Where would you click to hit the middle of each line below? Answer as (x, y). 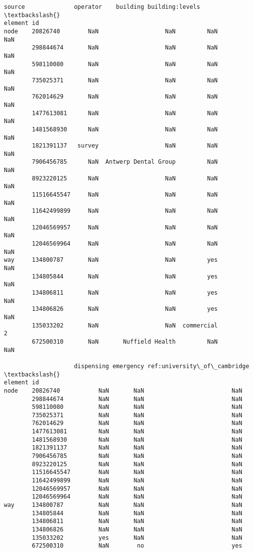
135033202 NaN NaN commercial (125, 325)
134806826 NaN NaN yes (125, 309)
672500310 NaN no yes (137, 546)
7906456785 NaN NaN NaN (137, 456)
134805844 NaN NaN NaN (137, 513)
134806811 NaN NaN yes (125, 292)
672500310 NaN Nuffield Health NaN (125, 341)
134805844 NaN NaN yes (125, 276)
